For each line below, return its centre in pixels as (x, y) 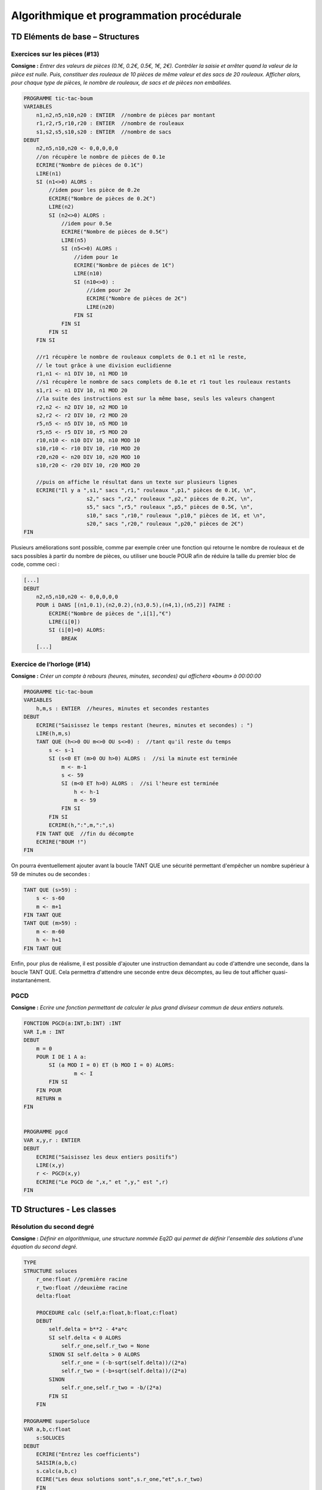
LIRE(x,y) (50, 1165)
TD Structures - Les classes (64, 1209)
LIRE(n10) (88, 274)
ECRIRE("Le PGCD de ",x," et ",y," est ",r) (102, 1182)
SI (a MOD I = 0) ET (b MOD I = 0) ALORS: (112, 1065)
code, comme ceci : (35, 564)
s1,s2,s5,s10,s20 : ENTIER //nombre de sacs (104, 132)
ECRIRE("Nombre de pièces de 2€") (137, 299)
